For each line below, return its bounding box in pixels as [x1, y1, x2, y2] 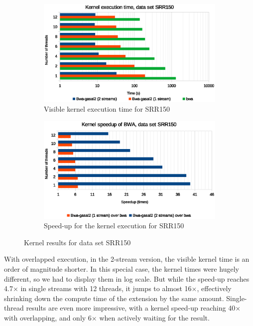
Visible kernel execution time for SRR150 [44, 104, 170, 114]
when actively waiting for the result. [99, 312, 210, 323]
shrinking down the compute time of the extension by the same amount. [4, 293, 224, 303]
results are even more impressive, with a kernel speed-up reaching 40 [26, 303, 236, 313]
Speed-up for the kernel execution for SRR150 [44, 220, 184, 231]
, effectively [197, 283, 232, 294]
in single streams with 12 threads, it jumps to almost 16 [20, 283, 192, 294]
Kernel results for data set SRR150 [24, 237, 131, 247]
